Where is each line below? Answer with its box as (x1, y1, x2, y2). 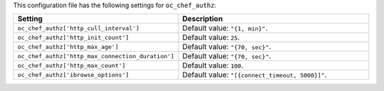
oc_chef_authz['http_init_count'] (17, 33, 129, 41)
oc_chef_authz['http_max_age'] (17, 43, 119, 50)
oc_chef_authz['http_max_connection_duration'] (17, 52, 174, 60)
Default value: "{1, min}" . (182, 23, 268, 33)
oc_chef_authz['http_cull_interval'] (17, 24, 140, 32)
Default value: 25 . (182, 33, 240, 43)
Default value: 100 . (182, 60, 244, 70)
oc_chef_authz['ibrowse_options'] (17, 71, 129, 78)
